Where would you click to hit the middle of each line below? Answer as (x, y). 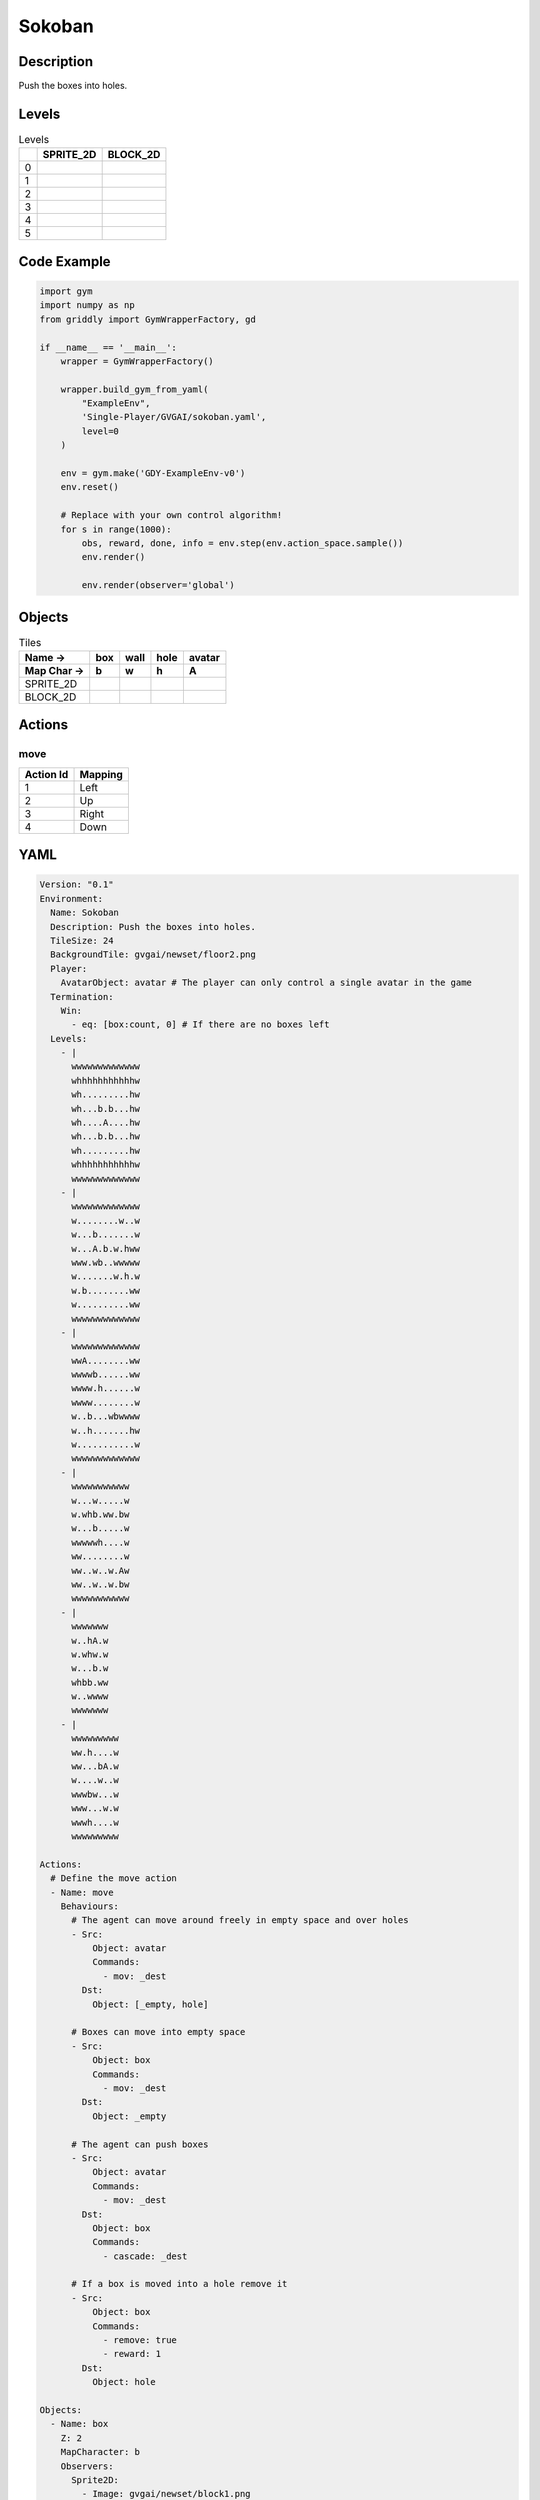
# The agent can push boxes (140, 2144)
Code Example (64, 261)
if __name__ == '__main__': (108, 347)
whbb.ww (90, 1682)
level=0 (100, 431)
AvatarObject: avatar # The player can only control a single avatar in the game (266, 983)
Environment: (71, 898)
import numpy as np (87, 305)
